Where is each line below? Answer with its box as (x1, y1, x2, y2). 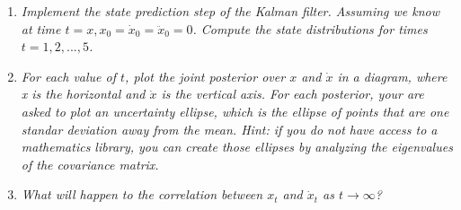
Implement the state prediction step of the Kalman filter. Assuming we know (21, 2, 440, 20)
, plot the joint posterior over (125, 66, 286, 85)
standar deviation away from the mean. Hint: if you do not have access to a (21, 119, 438, 138)
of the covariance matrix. (21, 154, 159, 173)
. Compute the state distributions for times (192, 19, 428, 38)
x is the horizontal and (21, 84, 146, 103)
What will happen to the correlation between (21, 185, 263, 204)
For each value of (21, 66, 117, 85)
